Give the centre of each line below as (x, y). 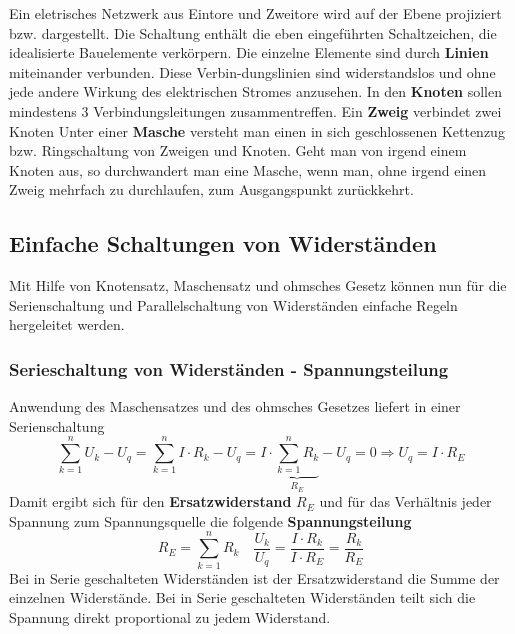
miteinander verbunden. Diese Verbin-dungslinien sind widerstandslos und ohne (252, 71)
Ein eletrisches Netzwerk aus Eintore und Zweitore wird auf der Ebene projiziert (255, 13)
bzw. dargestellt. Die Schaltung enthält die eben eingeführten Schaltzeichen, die (253, 32)
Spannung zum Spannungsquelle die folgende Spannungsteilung (210, 520)
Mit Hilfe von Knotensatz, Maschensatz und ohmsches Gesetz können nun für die (258, 285)
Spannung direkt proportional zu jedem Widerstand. (170, 616)
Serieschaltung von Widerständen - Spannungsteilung (229, 368)
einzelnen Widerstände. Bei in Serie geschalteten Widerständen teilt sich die (242, 597)
